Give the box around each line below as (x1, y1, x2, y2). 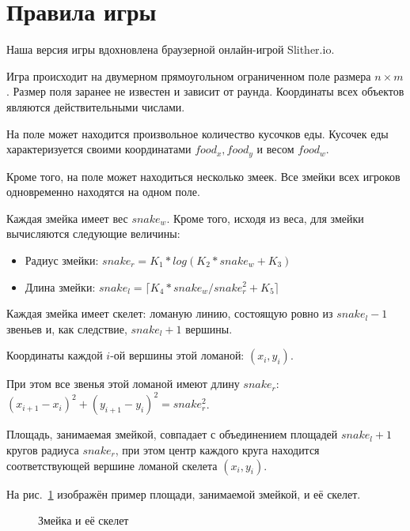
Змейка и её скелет (38, 512, 129, 529)
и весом (256, 141, 294, 157)
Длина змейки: (25, 278, 96, 295)
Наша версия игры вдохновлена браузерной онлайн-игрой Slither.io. (6, 41, 335, 58)
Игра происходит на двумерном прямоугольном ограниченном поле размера (6, 67, 371, 84)
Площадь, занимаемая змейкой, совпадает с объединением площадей (6, 426, 338, 442)
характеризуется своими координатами (6, 141, 192, 157)
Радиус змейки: (25, 251, 99, 268)
